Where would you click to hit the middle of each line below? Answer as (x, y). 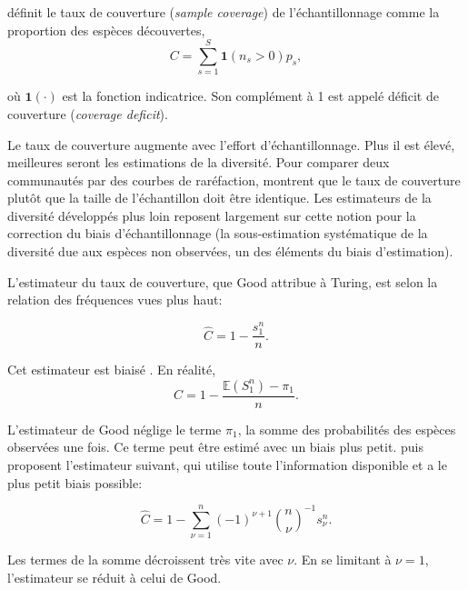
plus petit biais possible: (75, 482)
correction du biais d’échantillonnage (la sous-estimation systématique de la (218, 233)
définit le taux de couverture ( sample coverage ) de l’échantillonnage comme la (224, 12)
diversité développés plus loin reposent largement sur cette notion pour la (212, 215)
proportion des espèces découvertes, (106, 30)
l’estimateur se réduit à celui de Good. (115, 577)
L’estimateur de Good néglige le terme (115, 429)
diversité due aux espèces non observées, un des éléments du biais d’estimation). (230, 251)
